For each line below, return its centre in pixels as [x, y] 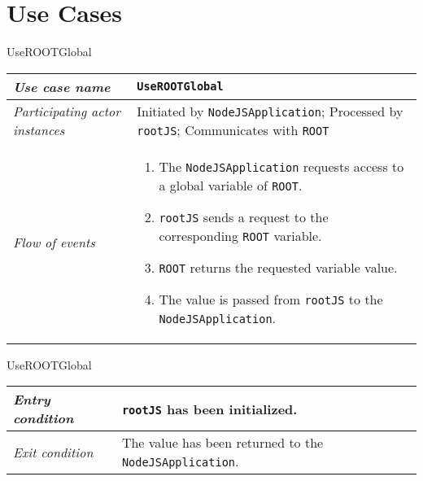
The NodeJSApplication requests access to [281, 166]
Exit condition [53, 452]
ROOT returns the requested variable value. [278, 267]
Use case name [62, 86]
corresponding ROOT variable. [240, 235]
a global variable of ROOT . [231, 185]
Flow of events [54, 242]
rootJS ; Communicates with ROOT [233, 129]
